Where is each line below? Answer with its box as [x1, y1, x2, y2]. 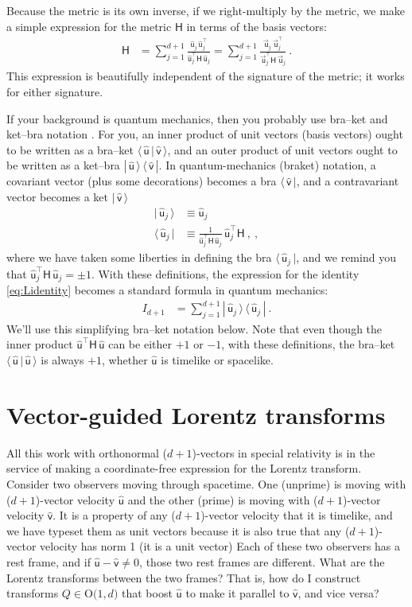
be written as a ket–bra [6, 157, 120, 173]
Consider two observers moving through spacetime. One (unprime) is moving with [6, 475, 406, 492]
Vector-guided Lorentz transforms [6, 398, 386, 430]
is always [41, 352, 84, 368]
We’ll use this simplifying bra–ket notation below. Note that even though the [6, 320, 383, 337]
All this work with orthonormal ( [6, 444, 168, 461]
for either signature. [6, 83, 103, 99]
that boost [122, 585, 173, 601]
